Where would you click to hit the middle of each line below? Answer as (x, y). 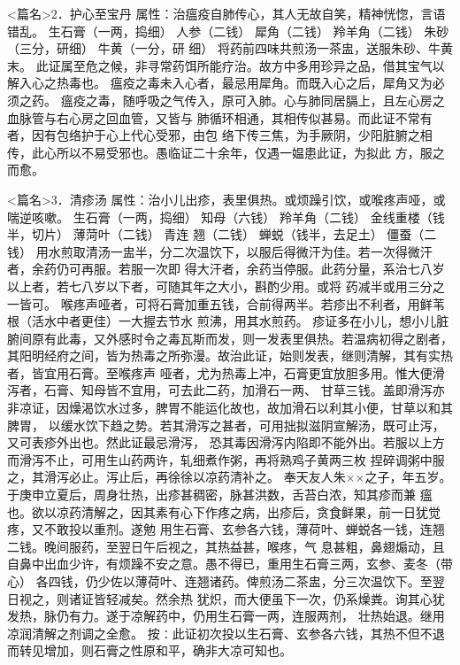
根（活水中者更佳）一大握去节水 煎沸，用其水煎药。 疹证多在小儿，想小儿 (222, 321)
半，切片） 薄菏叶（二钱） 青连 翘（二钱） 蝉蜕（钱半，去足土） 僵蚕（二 (222, 234)
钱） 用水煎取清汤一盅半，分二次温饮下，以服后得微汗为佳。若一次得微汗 (220, 251)
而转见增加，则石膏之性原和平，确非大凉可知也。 (149, 650)
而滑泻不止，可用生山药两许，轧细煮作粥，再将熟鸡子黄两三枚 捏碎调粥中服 (226, 459)
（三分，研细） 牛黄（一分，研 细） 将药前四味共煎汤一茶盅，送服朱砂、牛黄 (230, 48)
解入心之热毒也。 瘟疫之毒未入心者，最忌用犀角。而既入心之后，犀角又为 (220, 83)
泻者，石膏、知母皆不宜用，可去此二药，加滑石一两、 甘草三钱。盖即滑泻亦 (226, 390)
